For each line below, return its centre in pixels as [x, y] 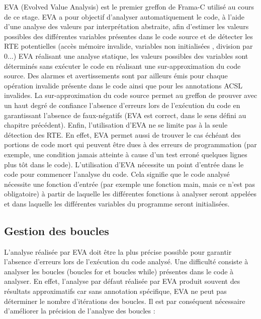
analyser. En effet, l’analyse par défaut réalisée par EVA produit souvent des [122, 281]
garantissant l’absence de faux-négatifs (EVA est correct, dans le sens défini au [125, 115]
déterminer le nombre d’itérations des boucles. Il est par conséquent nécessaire [125, 301]
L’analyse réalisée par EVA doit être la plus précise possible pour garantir [118, 251]
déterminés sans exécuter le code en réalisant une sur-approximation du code [122, 66]
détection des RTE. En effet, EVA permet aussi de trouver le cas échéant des [122, 134]
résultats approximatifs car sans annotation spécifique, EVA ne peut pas [115, 291]
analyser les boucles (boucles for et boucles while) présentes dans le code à [119, 271]
